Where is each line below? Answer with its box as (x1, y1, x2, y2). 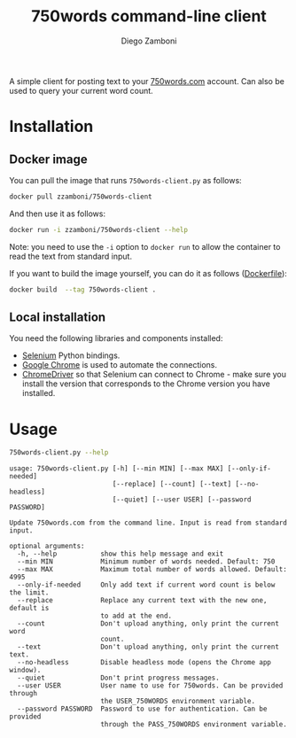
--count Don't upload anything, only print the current (17, 619, 279, 628)
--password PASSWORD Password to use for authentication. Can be (17, 704, 268, 714)
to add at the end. (100, 611, 173, 621)
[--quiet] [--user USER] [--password (112, 495, 252, 504)
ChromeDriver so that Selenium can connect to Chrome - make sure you (21, 369, 286, 380)
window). (9, 666, 42, 675)
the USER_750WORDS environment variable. (100, 697, 255, 706)
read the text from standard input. (9, 251, 133, 261)
